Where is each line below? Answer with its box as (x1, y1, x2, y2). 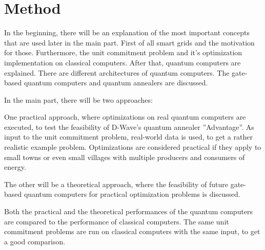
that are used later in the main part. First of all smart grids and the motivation (4, 37, 255, 48)
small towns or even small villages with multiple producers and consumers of (4, 151, 245, 162)
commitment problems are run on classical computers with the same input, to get (4, 226, 260, 237)
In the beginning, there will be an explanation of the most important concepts (4, 27, 250, 38)
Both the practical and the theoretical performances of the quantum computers (4, 206, 253, 217)
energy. (4, 162, 26, 172)
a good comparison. (4, 236, 66, 246)
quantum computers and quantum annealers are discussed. (24, 77, 208, 88)
